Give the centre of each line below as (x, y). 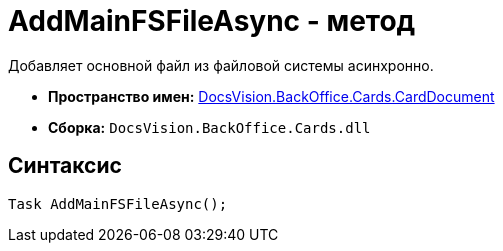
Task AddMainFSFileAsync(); (118, 203)
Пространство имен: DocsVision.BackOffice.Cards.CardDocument (271, 96)
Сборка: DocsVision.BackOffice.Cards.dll (209, 127)
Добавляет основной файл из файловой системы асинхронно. (221, 65)
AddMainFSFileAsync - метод (212, 21)
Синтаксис (65, 166)
